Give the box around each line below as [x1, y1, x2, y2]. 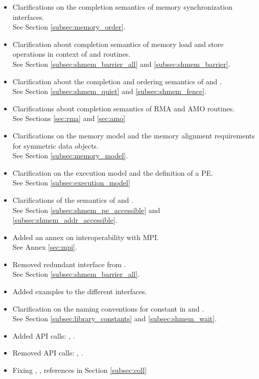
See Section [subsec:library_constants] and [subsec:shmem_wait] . [12, 313, 217, 324]
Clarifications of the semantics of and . [12, 194, 134, 205]
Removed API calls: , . [12, 347, 83, 358]
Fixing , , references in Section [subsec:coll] [12, 365, 147, 375]
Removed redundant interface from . [12, 258, 126, 269]
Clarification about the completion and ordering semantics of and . [12, 76, 222, 86]
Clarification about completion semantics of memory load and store [12, 38, 224, 49]
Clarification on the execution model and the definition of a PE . [12, 167, 213, 178]
